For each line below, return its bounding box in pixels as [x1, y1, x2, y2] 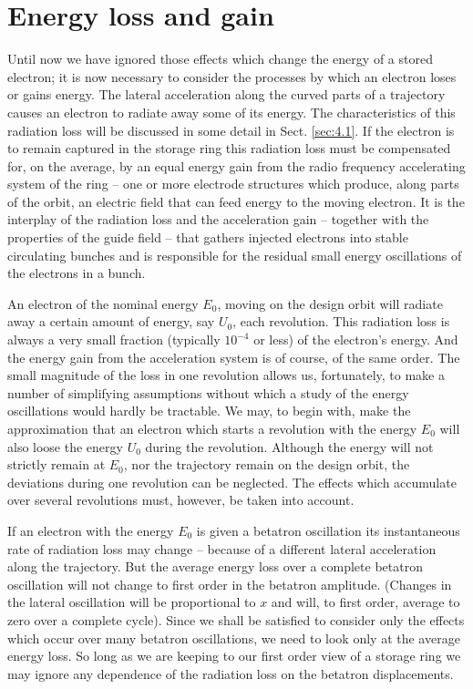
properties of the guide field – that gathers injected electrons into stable [7, 228, 408, 247]
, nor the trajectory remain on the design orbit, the [123, 455, 410, 474]
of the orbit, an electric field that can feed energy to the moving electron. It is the [7, 191, 465, 211]
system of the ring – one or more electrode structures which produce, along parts [7, 174, 459, 193]
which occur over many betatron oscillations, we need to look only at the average [7, 628, 460, 647]
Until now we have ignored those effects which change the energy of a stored [7, 49, 433, 68]
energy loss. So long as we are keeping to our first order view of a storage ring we [7, 646, 461, 665]
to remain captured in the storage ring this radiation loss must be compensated [7, 139, 451, 158]
